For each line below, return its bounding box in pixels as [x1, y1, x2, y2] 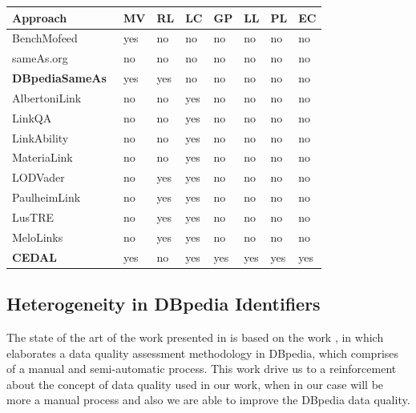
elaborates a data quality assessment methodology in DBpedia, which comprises [6, 344, 399, 361]
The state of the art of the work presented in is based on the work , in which [6, 328, 384, 345]
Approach [12, 9, 67, 26]
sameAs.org [12, 50, 68, 66]
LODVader [12, 169, 65, 186]
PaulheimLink [12, 189, 81, 206]
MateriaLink [12, 149, 73, 166]
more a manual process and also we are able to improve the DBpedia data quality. [6, 391, 410, 408]
